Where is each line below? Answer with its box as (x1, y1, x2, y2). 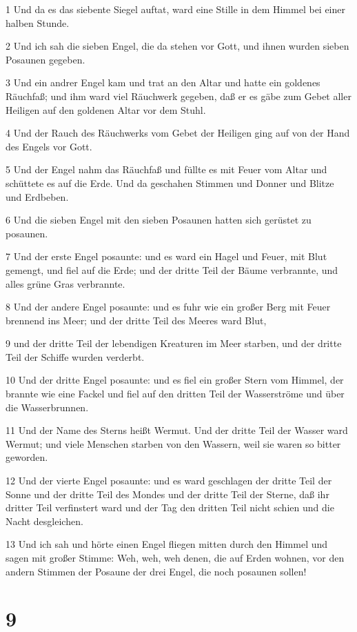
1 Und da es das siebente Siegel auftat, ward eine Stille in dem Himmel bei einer (6, 2, 345, 16)
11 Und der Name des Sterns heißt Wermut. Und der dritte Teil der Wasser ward (6, 423, 348, 437)
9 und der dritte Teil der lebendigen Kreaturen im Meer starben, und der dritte (6, 336, 342, 350)
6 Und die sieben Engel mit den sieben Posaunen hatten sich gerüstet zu (6, 213, 312, 227)
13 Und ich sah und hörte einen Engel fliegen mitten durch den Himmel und (6, 537, 328, 551)
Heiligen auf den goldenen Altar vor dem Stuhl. (6, 102, 206, 117)
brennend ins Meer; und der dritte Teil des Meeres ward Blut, (6, 313, 267, 327)
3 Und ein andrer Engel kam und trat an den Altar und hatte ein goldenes (6, 75, 320, 90)
